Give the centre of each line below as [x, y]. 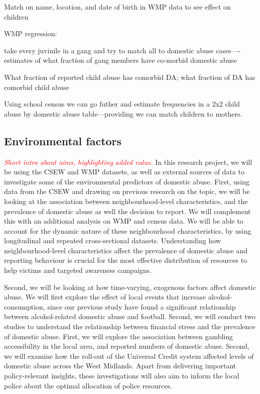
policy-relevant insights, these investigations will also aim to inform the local [122, 376]
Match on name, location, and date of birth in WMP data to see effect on [117, 7]
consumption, [25, 306]
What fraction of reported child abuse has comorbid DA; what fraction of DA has [130, 77]
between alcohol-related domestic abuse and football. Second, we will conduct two [130, 316]
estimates [18, 60]
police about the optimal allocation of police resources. [88, 385]
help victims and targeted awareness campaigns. [78, 270]
